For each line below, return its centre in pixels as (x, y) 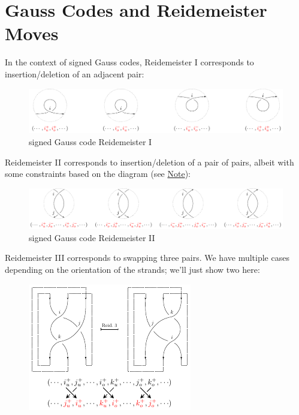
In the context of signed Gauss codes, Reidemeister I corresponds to (129, 62)
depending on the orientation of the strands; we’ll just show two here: (132, 269)
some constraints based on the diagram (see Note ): (98, 174)
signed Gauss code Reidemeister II (92, 237)
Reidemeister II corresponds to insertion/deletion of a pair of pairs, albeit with (149, 162)
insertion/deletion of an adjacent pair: (75, 73)
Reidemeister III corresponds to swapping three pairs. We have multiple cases (147, 258)
